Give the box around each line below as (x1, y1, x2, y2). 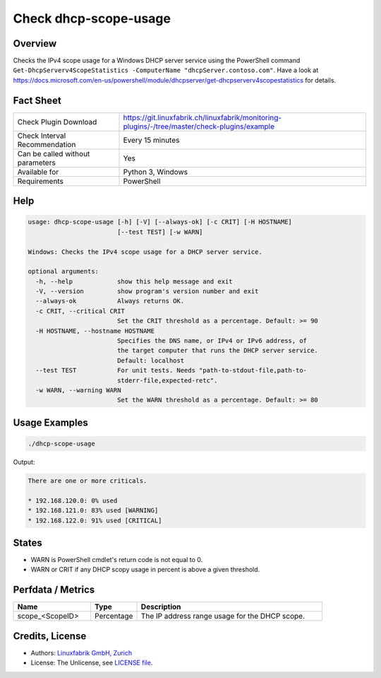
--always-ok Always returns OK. (35, 297, 185, 305)
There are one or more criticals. (28, 477, 147, 484)
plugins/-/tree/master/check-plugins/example (123, 121, 275, 131)
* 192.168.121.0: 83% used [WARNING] (28, 506, 159, 515)
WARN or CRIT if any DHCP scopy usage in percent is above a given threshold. (30, 566, 260, 574)
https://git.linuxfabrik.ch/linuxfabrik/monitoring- (123, 112, 282, 122)
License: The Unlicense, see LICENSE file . (30, 658, 153, 667)
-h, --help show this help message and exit (35, 277, 233, 286)
